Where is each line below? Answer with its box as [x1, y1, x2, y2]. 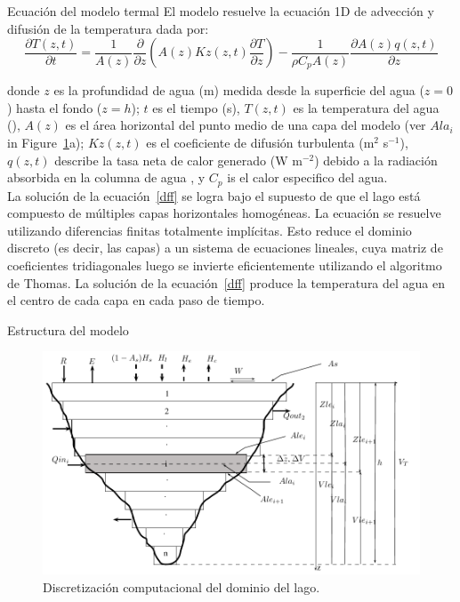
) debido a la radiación [314, 150, 438, 169]
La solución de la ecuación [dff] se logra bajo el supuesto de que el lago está [7, 186, 421, 205]
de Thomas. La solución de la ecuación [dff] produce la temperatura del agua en [7, 273, 446, 292]
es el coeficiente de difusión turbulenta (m [146, 133, 375, 152]
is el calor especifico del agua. [227, 168, 388, 187]
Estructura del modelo [7, 320, 129, 339]
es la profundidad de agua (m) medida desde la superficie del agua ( [53, 81, 424, 100]
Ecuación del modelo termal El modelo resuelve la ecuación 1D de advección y [7, 2, 434, 20]
